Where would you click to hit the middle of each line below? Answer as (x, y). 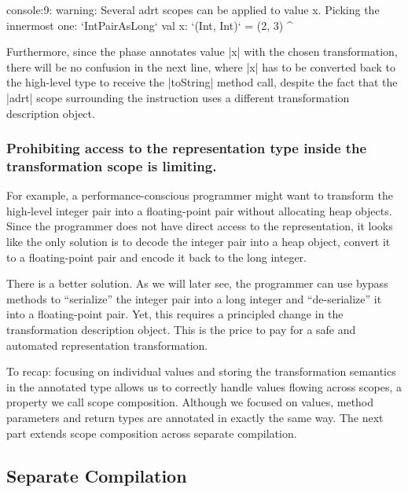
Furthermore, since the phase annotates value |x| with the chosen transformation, (202, 51)
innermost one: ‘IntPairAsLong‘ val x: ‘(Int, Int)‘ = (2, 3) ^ (150, 25)
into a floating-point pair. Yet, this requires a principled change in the (175, 314)
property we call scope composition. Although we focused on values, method (190, 402)
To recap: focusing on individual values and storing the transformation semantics (201, 371)
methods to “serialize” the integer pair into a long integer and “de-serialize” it (194, 298)
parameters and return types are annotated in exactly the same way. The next (195, 418)
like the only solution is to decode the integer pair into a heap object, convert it (198, 242)
